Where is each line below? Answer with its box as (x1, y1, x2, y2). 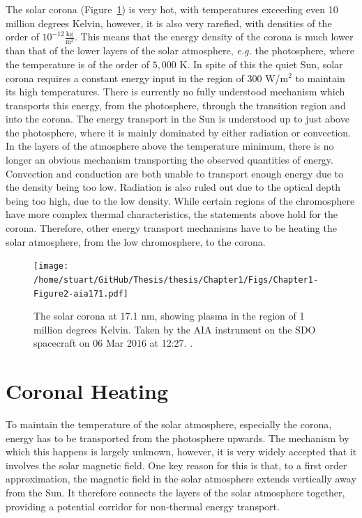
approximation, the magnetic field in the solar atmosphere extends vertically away (6, 471, 356, 486)
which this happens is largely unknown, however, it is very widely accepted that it (6, 444, 357, 459)
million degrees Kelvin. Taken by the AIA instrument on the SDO (33, 322, 316, 336)
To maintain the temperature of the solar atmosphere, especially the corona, (6, 417, 332, 432)
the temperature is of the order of (6, 56, 149, 71)
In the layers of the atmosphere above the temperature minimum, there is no (6, 139, 334, 153)
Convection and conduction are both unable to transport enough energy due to (6, 166, 344, 180)
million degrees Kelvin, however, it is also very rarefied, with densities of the (6, 15, 332, 30)
